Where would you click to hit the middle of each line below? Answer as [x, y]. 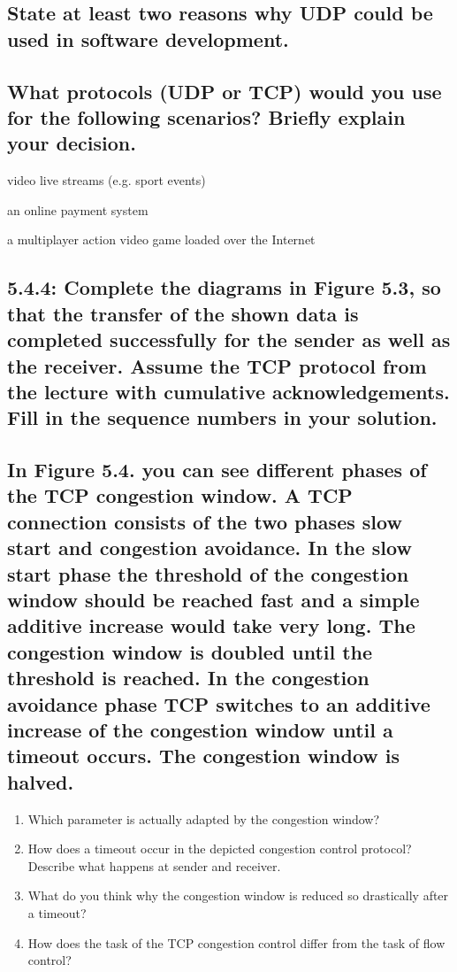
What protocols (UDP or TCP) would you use [225, 91]
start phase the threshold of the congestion [208, 573]
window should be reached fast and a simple [213, 600]
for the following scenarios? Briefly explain [206, 116]
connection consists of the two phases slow [205, 521]
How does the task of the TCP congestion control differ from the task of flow [236, 942]
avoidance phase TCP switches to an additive [219, 703]
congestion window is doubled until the [190, 651]
